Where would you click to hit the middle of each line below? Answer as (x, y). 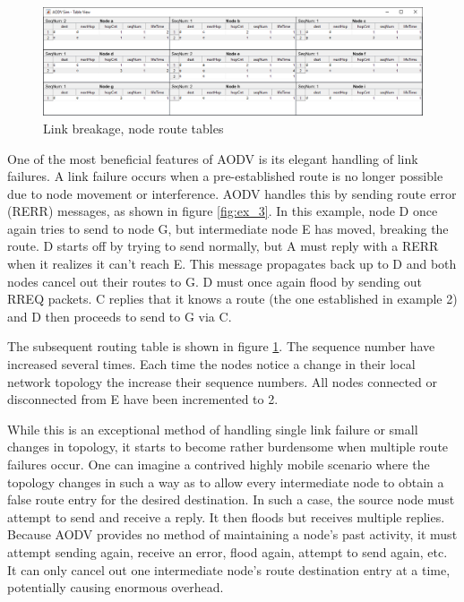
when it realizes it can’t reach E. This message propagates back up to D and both (232, 264)
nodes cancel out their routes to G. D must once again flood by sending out (215, 281)
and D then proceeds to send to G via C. (120, 316)
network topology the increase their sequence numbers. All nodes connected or (222, 381)
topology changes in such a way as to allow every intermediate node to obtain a (226, 482)
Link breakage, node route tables (133, 128)
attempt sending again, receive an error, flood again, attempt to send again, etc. (228, 551)
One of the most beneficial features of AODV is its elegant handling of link (213, 158)
